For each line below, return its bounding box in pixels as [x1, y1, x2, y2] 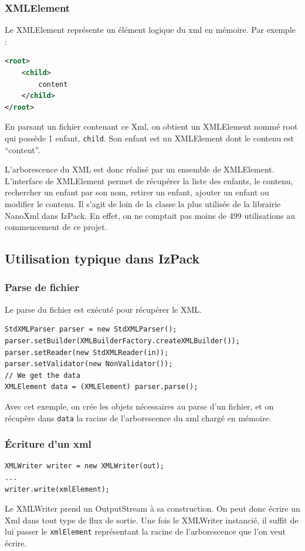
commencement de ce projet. [5, 221, 107, 233]
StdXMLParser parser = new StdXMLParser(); [5, 325, 177, 334]
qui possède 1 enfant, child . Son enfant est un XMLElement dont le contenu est [5, 131, 294, 144]
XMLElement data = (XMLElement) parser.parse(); [5, 383, 198, 391]
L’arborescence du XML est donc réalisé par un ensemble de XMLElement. [5, 163, 274, 175]
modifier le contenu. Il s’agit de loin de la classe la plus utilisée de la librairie [5, 198, 281, 209]
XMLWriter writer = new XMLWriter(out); [5, 462, 165, 471]
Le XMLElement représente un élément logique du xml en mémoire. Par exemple [5, 23, 296, 36]
